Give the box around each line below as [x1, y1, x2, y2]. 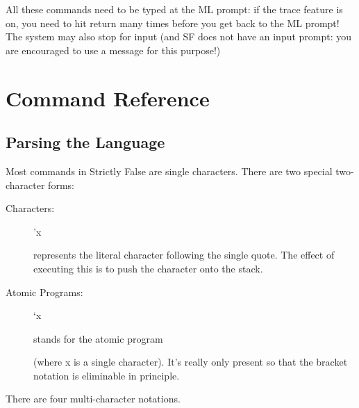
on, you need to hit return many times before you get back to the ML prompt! [6, 15, 340, 30]
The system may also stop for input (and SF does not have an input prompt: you [6, 29, 352, 44]
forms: [48, 177, 74, 192]
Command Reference [6, 83, 210, 112]
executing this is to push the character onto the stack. [33, 261, 263, 275]
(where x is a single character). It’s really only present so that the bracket [33, 354, 348, 369]
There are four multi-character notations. [6, 391, 181, 406]
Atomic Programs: [6, 284, 83, 299]
